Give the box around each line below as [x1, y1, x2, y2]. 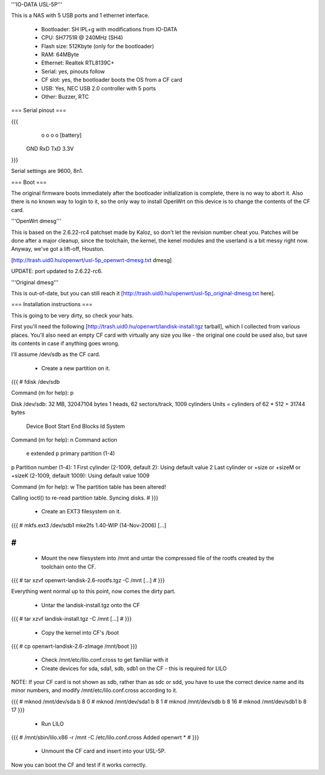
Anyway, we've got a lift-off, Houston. [11, 245, 105, 253]
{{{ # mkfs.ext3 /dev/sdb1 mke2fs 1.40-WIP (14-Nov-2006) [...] [11, 521, 167, 529]
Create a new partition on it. [41, 365, 111, 372]
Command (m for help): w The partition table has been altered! [11, 483, 167, 491]
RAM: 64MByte [41, 51, 79, 58]
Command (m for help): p [11, 389, 74, 397]
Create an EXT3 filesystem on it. [41, 508, 122, 515]
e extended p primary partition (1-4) [26, 450, 116, 457]
